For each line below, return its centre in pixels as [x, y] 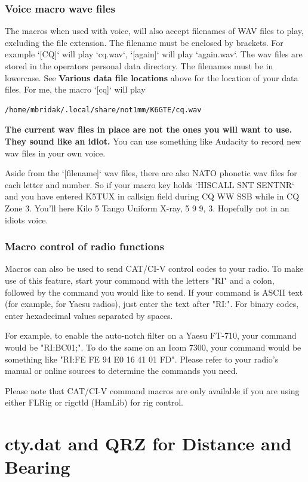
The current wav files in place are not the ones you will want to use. [149, 129]
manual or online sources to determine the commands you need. [121, 371]
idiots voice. [27, 219]
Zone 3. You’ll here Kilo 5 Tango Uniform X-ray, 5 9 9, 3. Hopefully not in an [147, 208]
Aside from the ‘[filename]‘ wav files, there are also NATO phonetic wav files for [151, 173]
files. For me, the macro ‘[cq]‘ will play [75, 89]
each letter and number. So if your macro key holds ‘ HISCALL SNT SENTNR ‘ [150, 184]
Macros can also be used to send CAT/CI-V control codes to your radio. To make [154, 268]
